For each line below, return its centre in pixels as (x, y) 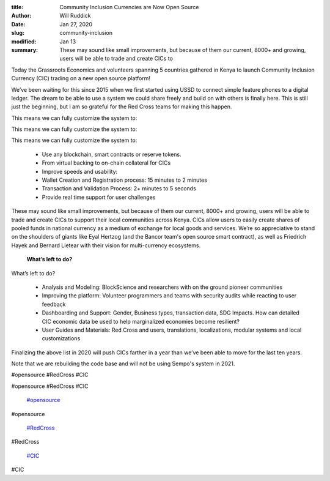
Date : (18, 24)
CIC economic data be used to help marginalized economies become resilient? (141, 321)
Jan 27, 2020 (76, 24)
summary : (25, 50)
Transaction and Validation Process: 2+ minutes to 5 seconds (119, 188)
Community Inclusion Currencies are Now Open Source (129, 7)
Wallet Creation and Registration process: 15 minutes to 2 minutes (125, 180)
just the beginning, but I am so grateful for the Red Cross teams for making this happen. (122, 106)
